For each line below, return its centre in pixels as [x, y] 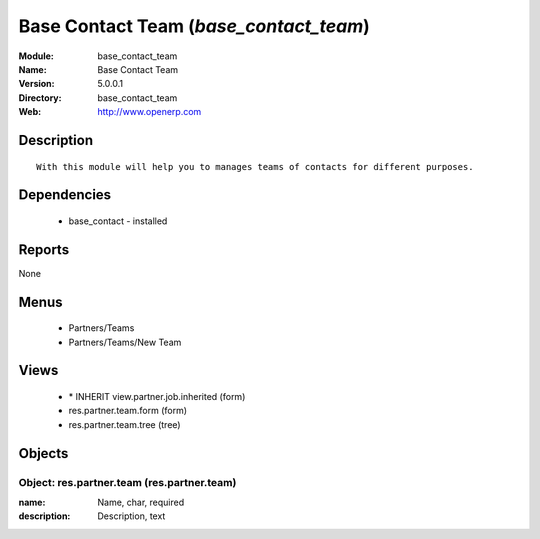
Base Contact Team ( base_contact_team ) [194, 26]
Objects [43, 453]
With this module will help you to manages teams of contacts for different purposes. [255, 166]
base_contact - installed [118, 221]
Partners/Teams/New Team [125, 342]
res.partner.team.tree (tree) [124, 424]
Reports [44, 249]
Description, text [131, 516]
